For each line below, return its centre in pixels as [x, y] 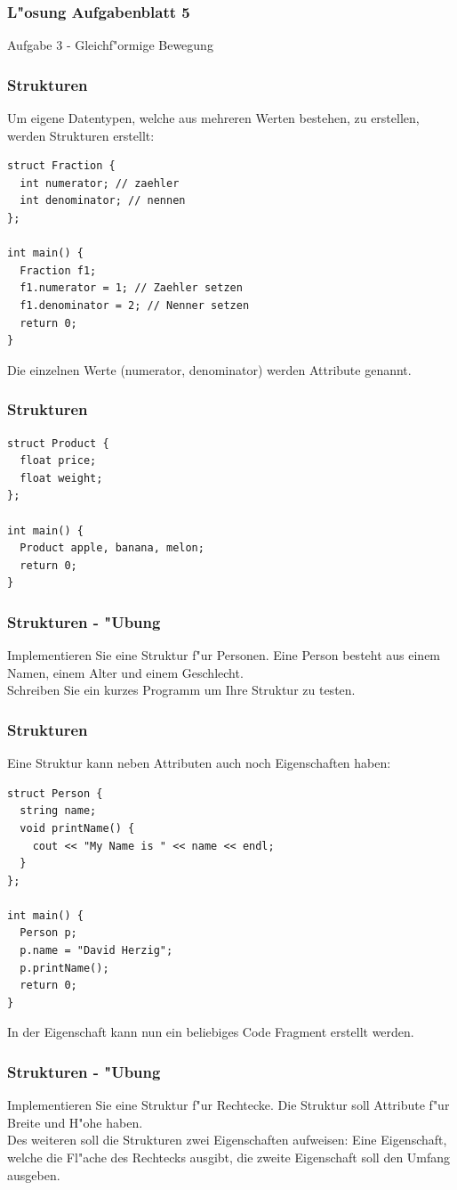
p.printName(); [64, 968]
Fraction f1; [58, 270]
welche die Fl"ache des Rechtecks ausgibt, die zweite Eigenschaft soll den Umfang [229, 1157]
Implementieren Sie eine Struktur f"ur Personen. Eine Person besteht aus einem [224, 655]
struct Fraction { [61, 166]
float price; [58, 461]
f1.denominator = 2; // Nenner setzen [135, 305]
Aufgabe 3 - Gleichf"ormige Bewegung [110, 45]
